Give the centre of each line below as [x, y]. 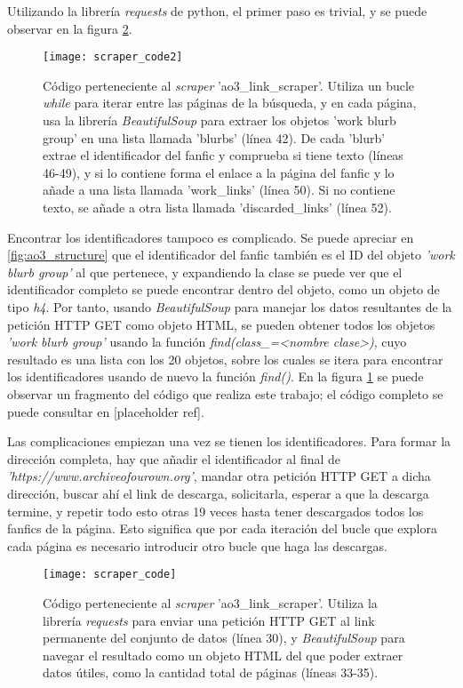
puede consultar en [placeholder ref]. [106, 411]
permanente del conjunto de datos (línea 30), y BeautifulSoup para [224, 638]
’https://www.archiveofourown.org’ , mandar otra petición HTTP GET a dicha [219, 476]
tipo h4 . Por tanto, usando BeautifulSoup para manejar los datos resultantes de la [230, 306]
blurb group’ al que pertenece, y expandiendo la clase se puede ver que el [205, 272]
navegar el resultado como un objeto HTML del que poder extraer [223, 655]
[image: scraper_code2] [113, 57]
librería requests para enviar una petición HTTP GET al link [209, 620]
